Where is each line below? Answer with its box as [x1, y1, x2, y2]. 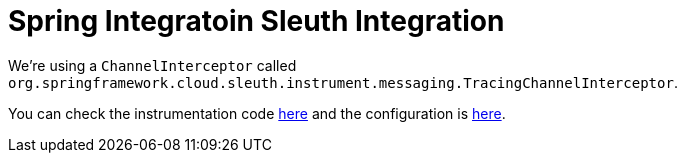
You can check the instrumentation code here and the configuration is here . [8, 104, 506, 122]
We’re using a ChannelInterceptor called [8, 56, 297, 74]
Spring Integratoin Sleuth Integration [8, 4, 505, 38]
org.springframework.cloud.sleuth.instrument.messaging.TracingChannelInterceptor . [8, 73, 678, 91]
